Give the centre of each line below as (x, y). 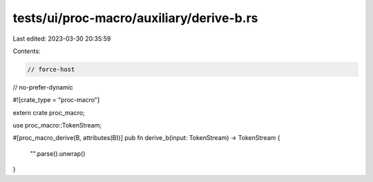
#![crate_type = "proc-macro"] (56, 100)
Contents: (27, 51)
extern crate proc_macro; (49, 112)
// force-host (51, 69)
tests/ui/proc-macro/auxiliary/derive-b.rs (135, 18)
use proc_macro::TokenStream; (57, 125)
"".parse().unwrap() (58, 153)
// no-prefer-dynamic (43, 87)
